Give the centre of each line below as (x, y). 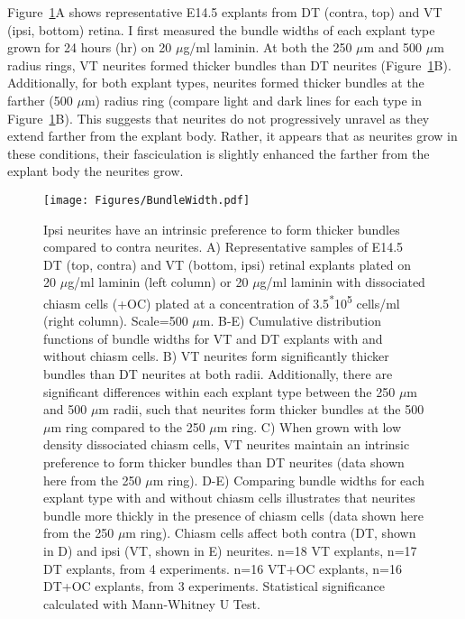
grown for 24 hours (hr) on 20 (90, 47)
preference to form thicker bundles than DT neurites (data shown (224, 462)
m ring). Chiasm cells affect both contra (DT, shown (271, 533)
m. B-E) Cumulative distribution (290, 321)
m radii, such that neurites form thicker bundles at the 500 (261, 409)
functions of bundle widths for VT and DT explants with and (213, 338)
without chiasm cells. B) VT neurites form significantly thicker (216, 356)
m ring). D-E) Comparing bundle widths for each (288, 480)
